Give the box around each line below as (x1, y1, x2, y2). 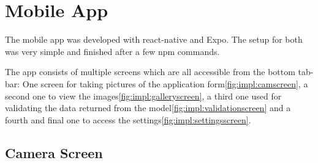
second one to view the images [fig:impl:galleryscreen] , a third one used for (5, 89, 282, 102)
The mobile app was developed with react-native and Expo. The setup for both (5, 33, 303, 46)
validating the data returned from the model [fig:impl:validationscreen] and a (5, 101, 291, 114)
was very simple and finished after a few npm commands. (5, 45, 220, 57)
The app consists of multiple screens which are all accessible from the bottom (5, 65, 295, 78)
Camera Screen (5, 143, 103, 162)
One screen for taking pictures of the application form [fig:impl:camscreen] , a (22, 77, 308, 90)
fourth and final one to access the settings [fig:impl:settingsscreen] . (5, 113, 251, 126)
